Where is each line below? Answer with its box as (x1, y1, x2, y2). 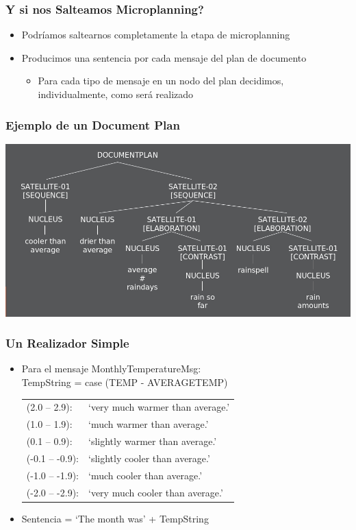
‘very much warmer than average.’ (88, 400, 230, 414)
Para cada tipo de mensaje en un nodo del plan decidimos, (38, 73, 284, 88)
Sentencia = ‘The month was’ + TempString (21, 511, 209, 525)
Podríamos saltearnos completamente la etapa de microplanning (21, 27, 290, 42)
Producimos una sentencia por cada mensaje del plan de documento (21, 50, 307, 64)
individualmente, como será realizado (38, 87, 194, 101)
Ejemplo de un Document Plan (5, 116, 180, 133)
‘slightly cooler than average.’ (88, 450, 210, 465)
